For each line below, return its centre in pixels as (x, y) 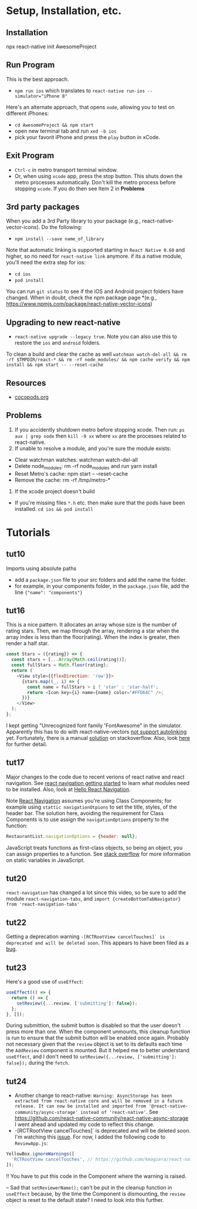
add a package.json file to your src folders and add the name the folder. (101, 580)
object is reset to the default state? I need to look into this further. (85, 1200)
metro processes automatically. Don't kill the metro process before (95, 182)
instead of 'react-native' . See (119, 1112)
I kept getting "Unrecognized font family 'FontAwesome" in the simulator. (94, 725)
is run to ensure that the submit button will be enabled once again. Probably (98, 1038)
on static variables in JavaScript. (45, 860)
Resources (26, 383)
